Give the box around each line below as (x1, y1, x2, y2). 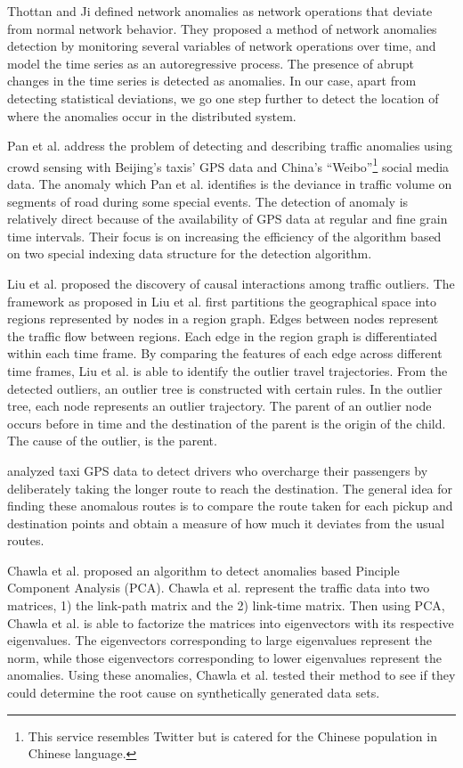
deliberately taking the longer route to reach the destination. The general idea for (7, 478, 453, 497)
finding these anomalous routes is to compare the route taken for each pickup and (7, 496, 453, 515)
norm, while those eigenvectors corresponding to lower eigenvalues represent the (7, 648, 442, 666)
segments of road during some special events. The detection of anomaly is (7, 192, 409, 210)
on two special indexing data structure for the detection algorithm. (7, 244, 372, 263)
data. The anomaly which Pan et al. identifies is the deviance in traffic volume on (7, 175, 452, 192)
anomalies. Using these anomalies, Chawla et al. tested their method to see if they (7, 666, 456, 684)
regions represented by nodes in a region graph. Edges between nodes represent (7, 309, 439, 328)
